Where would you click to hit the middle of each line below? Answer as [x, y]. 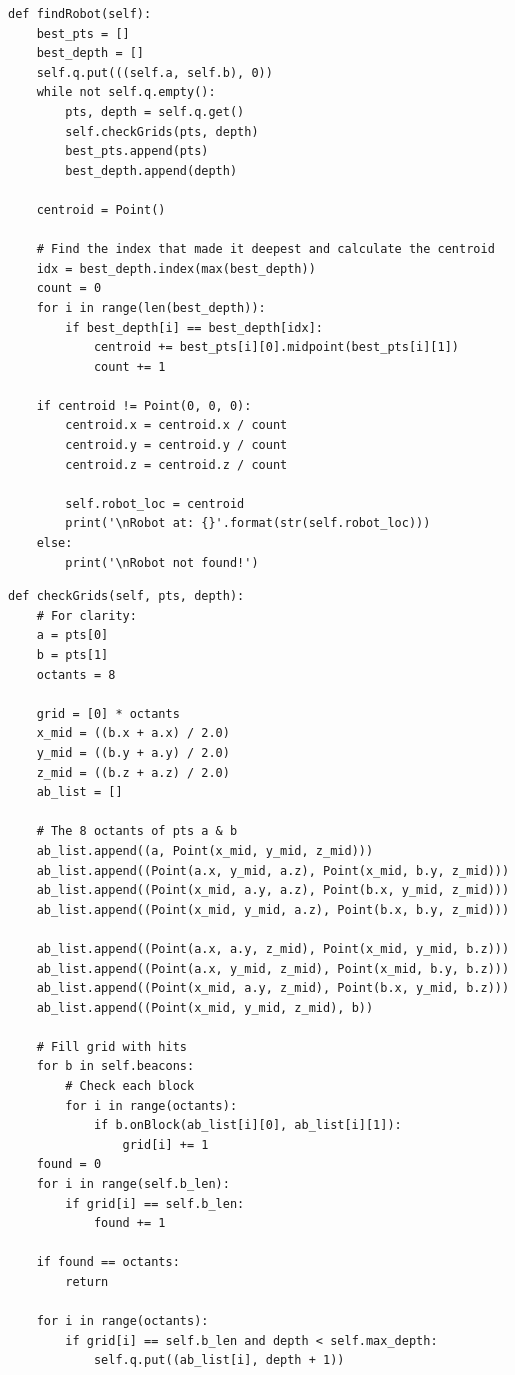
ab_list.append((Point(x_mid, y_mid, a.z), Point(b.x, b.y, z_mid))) [273, 909]
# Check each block [130, 1086]
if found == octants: [108, 1262]
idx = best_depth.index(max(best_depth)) [176, 268]
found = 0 [69, 1164]
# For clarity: [86, 615]
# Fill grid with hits [111, 1046]
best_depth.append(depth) [151, 170]
